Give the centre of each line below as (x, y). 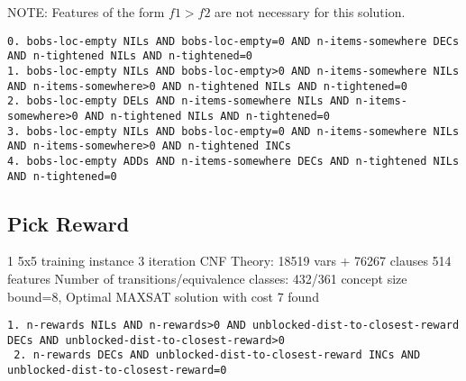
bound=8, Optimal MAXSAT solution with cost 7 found (163, 296)
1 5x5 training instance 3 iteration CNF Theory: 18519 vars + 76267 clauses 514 (229, 261)
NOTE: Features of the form (86, 12)
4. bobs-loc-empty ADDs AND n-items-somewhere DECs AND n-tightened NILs (233, 161)
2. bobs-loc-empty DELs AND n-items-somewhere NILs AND (178, 101)
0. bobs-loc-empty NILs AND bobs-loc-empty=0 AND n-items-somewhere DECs (233, 41)
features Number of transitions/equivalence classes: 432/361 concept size (207, 278)
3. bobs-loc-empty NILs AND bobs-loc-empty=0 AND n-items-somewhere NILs (233, 131)
